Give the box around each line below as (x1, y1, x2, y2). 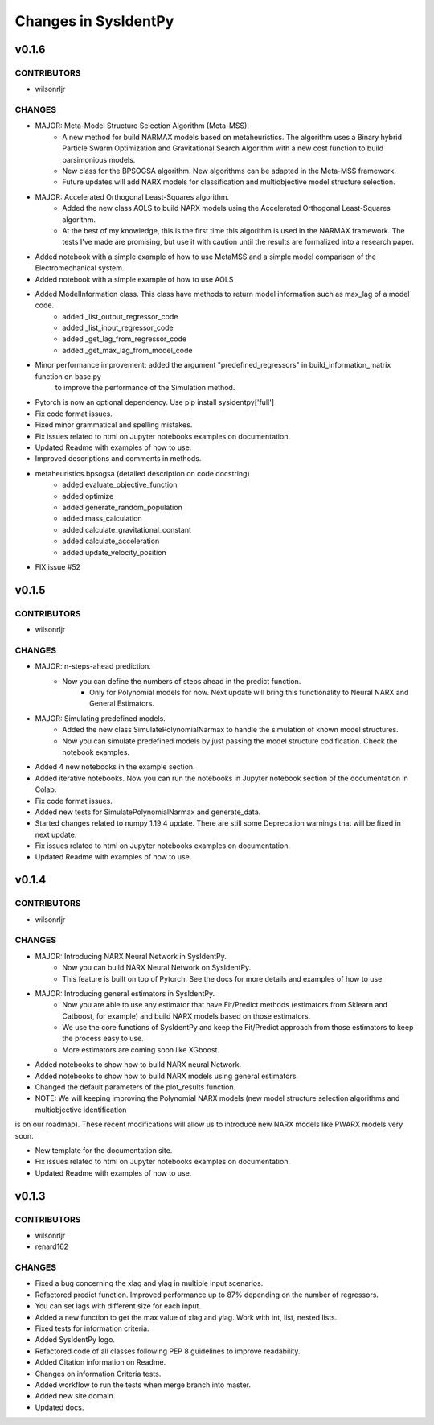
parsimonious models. (62, 154, 136, 164)
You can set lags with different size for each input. (35, 1301, 201, 1311)
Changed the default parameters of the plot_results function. (35, 1082, 236, 1092)
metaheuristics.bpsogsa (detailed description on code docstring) (35, 468, 251, 478)
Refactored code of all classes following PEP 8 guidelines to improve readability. (35, 1346, 301, 1356)
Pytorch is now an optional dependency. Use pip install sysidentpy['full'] (35, 397, 275, 407)
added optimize (62, 491, 114, 500)
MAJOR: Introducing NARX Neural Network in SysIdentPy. (35, 951, 227, 961)
